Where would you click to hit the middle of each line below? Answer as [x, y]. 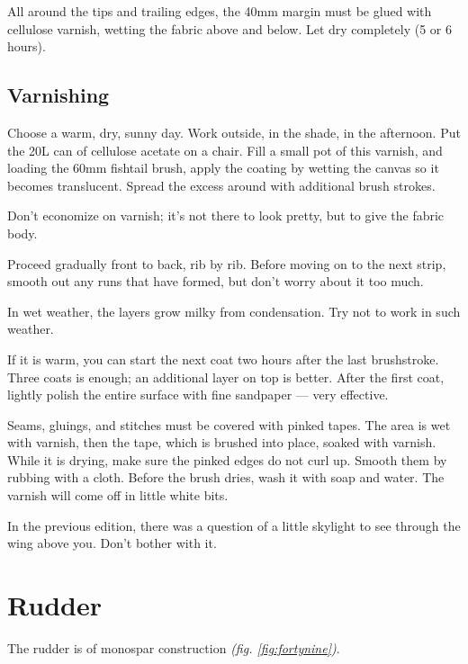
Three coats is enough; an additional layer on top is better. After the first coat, [226, 377]
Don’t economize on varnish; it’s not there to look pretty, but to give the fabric [226, 215]
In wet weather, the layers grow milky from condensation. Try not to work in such [234, 311]
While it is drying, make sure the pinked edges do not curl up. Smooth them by [227, 459]
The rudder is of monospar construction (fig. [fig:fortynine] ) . [174, 647]
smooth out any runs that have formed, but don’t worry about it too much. [216, 281]
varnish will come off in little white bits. [118, 495]
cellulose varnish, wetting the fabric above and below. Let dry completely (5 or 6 [229, 28]
